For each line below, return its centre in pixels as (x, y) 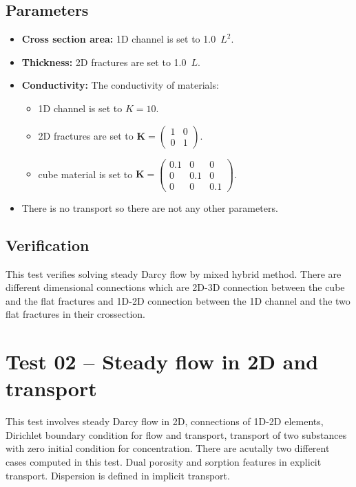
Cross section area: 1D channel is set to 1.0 (119, 39)
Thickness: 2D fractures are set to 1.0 (104, 62)
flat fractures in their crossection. (75, 314)
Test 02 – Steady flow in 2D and (162, 361)
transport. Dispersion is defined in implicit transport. (118, 475)
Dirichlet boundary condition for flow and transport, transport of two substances (176, 434)
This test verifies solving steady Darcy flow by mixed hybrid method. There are (174, 273)
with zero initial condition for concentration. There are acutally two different (168, 448)
